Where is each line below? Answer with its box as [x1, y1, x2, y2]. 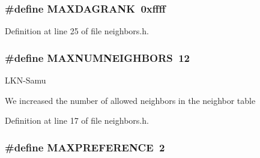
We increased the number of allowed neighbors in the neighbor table [5, 94, 256, 106]
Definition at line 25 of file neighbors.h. [5, 25, 149, 37]
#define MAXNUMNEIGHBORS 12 [5, 50, 190, 65]
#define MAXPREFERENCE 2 [5, 139, 165, 154]
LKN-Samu [5, 74, 46, 87]
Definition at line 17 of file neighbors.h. [5, 114, 149, 127]
